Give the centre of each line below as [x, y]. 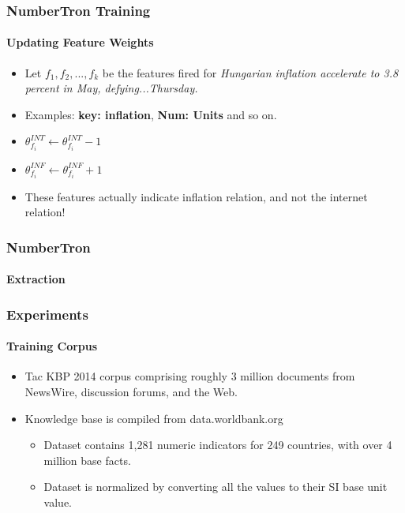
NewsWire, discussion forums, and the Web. [131, 392]
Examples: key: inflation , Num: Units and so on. [151, 114]
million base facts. [87, 460]
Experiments [47, 314]
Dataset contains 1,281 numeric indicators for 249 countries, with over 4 [218, 445]
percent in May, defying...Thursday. [111, 88]
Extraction [36, 279]
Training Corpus [52, 346]
